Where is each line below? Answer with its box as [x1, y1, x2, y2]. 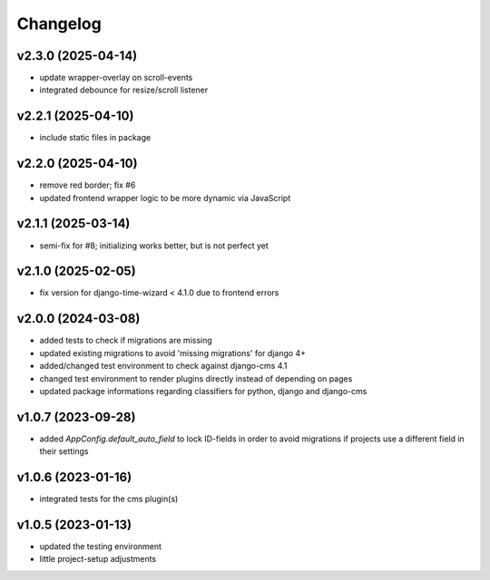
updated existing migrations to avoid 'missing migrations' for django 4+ [39, 347, 307, 358]
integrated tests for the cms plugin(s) [39, 494, 179, 505]
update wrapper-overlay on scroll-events [39, 72, 193, 83]
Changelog [16, 14, 102, 34]
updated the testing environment [39, 541, 162, 552]
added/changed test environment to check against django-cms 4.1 [39, 361, 288, 372]
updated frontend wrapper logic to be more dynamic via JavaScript [39, 192, 291, 203]
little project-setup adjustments [39, 554, 157, 565]
